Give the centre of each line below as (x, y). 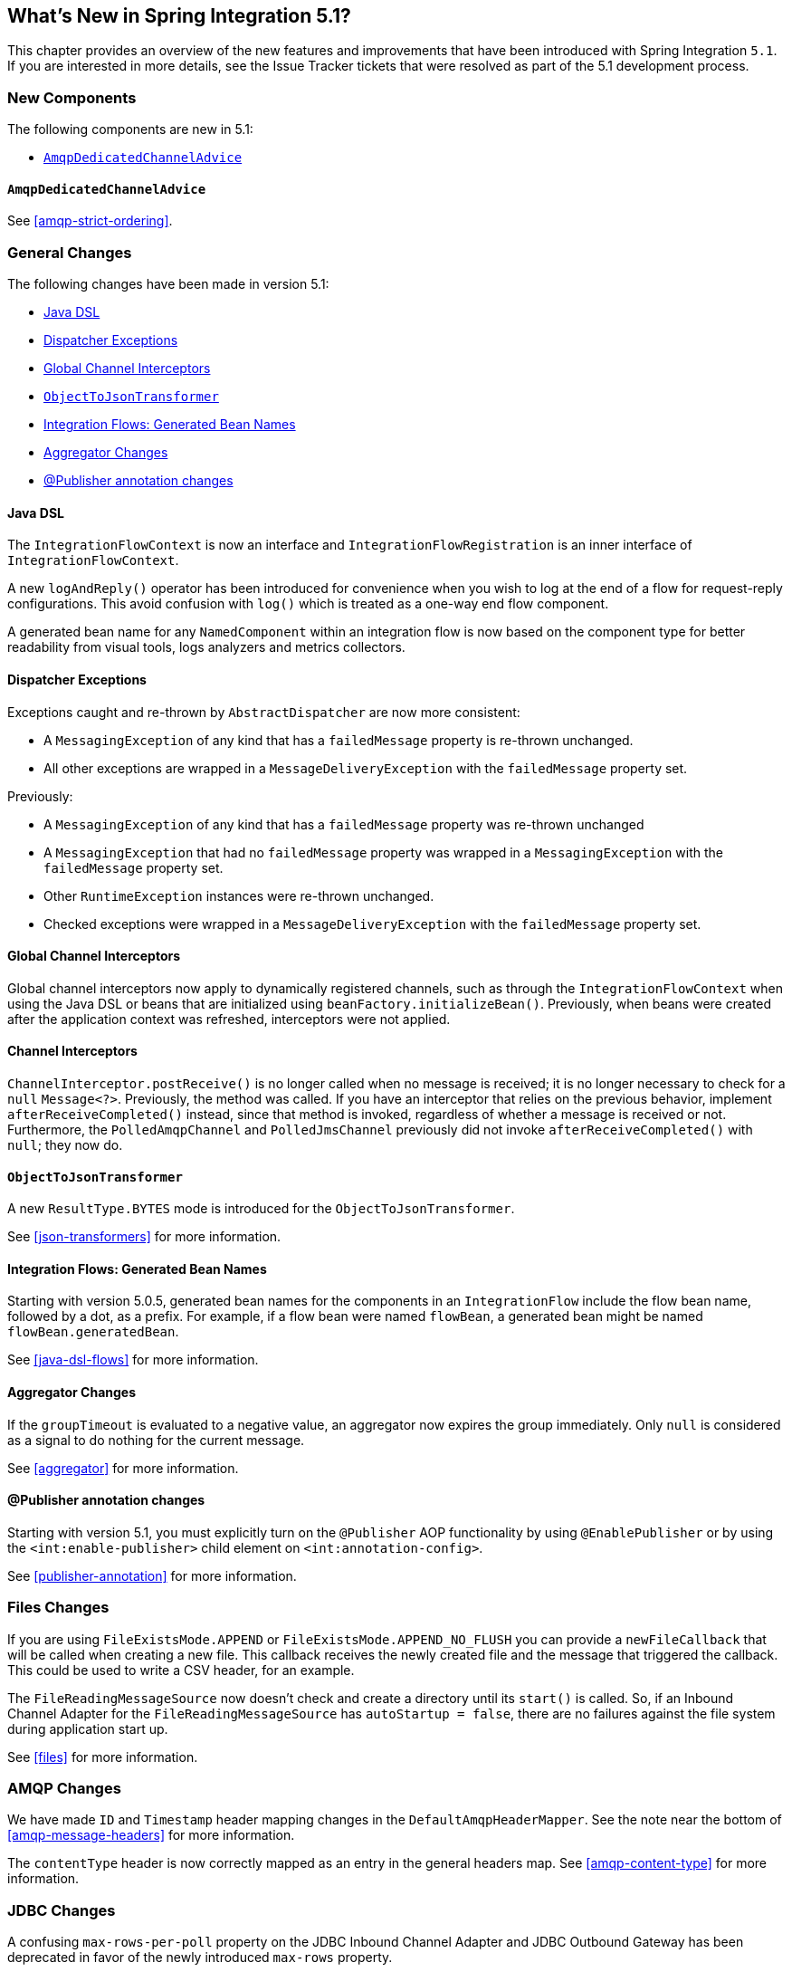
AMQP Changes (64, 1789)
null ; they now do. (65, 1145)
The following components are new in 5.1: (130, 129)
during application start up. (88, 1728)
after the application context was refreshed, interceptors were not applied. (229, 1019)
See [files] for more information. (103, 1757)
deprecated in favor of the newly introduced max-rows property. (200, 1958)
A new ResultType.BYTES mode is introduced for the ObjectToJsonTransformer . (261, 1209)
